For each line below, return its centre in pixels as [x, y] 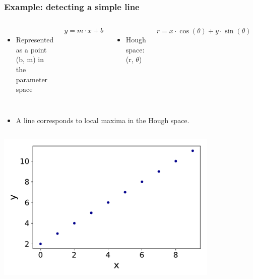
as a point [31, 49]
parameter [32, 79]
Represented [35, 40]
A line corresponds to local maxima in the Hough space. [103, 120]
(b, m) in [30, 59]
